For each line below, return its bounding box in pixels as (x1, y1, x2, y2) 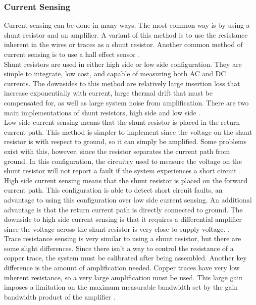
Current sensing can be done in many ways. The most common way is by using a (4, 20, 250, 30)
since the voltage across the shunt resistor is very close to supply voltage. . (4, 223, 230, 234)
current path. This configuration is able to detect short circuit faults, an (4, 185, 223, 195)
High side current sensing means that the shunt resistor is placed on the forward (4, 175, 248, 185)
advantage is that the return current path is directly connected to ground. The (4, 204, 243, 214)
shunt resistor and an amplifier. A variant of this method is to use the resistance (4, 29, 248, 40)
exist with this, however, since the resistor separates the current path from (4, 146, 230, 156)
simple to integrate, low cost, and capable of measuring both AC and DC (4, 68, 226, 79)
